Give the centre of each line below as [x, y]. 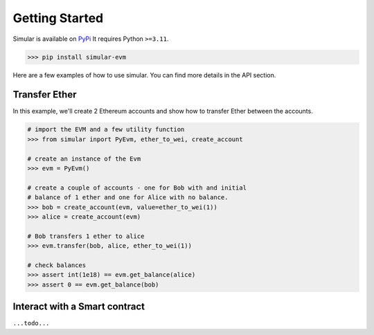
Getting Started [58, 18]
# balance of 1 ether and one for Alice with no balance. [128, 198]
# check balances [57, 265]
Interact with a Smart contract [79, 307]
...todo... [31, 323]
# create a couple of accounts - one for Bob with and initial [137, 188]
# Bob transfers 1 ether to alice [86, 236]
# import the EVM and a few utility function [106, 129]
